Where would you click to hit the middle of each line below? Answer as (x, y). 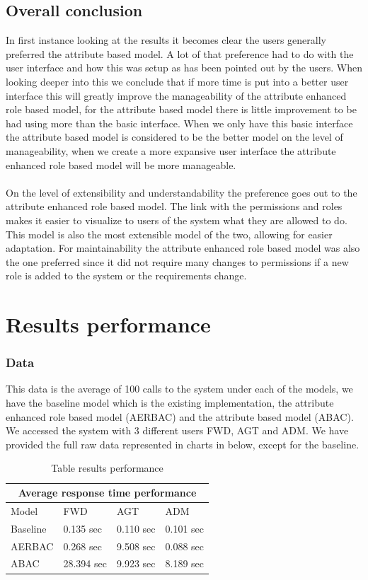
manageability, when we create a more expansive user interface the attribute (171, 150)
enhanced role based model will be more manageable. (121, 164)
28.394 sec (85, 563)
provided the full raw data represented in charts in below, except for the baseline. (183, 444)
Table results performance (107, 468)
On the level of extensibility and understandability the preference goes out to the (182, 192)
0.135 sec (82, 528)
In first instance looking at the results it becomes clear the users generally (166, 40)
